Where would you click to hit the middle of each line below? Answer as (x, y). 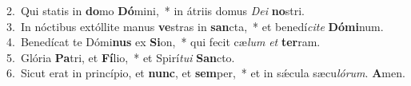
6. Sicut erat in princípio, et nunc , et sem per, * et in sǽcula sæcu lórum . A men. (206, 73)
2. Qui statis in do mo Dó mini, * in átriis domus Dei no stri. (156, 10)
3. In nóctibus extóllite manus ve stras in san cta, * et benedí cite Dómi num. (195, 26)
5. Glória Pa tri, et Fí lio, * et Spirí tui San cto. (121, 57)
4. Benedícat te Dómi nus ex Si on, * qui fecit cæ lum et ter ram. (164, 42)
